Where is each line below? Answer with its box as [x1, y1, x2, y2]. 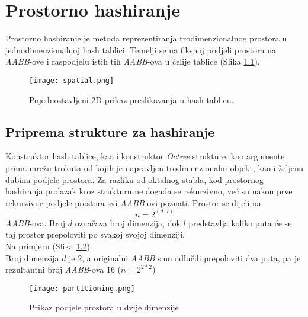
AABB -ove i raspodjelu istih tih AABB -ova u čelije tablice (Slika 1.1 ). [5, 55, 260, 68]
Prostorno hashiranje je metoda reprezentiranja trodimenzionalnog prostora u [5, 32, 287, 44]
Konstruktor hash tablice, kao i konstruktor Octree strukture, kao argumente [5, 150, 285, 162]
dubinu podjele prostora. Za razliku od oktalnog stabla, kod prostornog [5, 173, 264, 185]
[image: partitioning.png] [29, 284, 135, 293]
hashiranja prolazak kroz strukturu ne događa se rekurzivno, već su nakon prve [5, 185, 293, 197]
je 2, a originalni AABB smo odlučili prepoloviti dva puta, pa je [69, 251, 301, 264]
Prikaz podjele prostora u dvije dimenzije [29, 301, 179, 313]
